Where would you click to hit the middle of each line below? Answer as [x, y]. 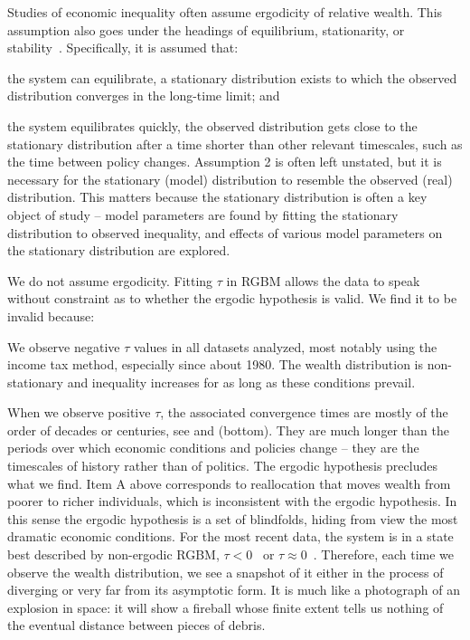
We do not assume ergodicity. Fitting [110, 280]
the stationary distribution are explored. [119, 250]
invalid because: [51, 315]
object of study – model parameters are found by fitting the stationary [203, 214]
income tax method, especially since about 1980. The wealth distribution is [216, 364]
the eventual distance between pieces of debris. [136, 625]
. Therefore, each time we [384, 554]
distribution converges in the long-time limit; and [144, 96]
